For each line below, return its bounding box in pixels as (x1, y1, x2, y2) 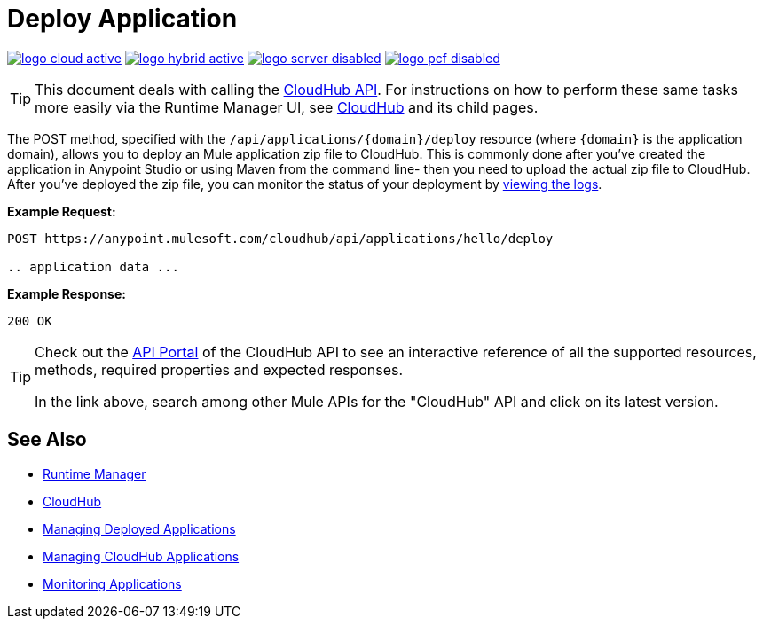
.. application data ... (7, 259, 179, 274)
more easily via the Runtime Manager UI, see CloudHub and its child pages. (35, 98, 539, 116)
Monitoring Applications (43, 575, 182, 591)
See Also (7, 428, 87, 451)
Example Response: (7, 286, 126, 301)
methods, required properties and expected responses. (35, 360, 404, 379)
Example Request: (7, 203, 116, 219)
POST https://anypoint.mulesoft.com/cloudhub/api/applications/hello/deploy (7, 231, 554, 246)
